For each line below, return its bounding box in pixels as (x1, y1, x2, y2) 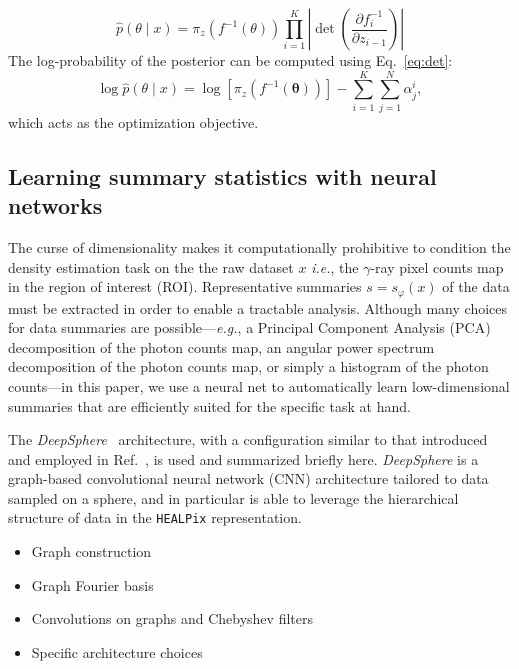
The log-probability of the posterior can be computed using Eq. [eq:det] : (8, 50, 453, 70)
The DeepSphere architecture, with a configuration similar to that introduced (8, 429, 488, 450)
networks (8, 190, 103, 221)
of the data (442, 276, 510, 297)
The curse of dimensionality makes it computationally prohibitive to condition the (8, 236, 511, 257)
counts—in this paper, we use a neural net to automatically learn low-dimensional (8, 375, 510, 396)
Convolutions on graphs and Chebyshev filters (31, 608, 313, 629)
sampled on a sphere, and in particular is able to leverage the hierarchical (8, 487, 459, 508)
